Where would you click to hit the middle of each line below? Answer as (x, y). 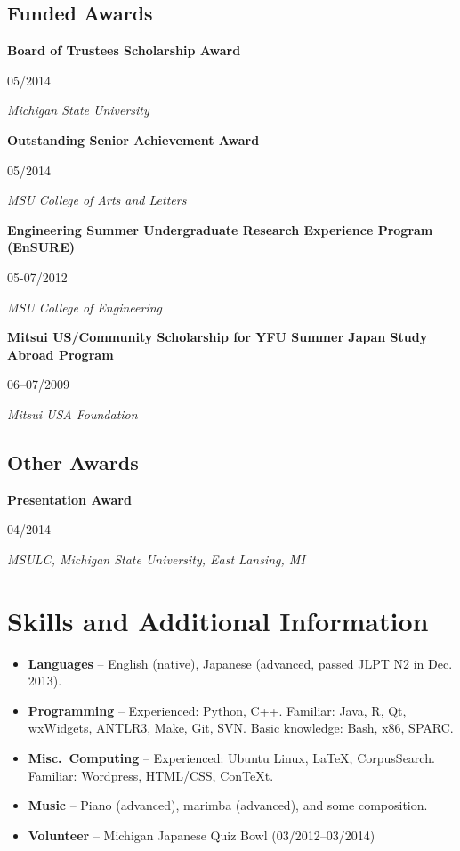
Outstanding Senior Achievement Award (133, 139)
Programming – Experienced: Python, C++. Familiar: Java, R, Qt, (217, 710)
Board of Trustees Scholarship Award (124, 50)
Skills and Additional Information (218, 620)
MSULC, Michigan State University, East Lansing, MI (156, 559)
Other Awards (73, 462)
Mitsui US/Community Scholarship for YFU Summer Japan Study (218, 337)
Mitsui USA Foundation (73, 413)
